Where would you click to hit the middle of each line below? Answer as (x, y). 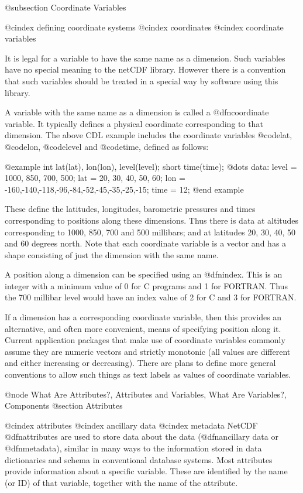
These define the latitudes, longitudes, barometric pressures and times (130, 209)
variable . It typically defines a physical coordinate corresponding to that (134, 123)
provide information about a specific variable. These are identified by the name (146, 471)
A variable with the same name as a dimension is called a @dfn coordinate (137, 112)
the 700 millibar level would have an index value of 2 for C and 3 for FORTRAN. (151, 297)
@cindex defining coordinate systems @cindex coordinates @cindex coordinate (144, 27)
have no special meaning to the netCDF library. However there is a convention (145, 69)
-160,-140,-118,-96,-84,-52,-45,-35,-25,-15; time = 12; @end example (124, 189)
